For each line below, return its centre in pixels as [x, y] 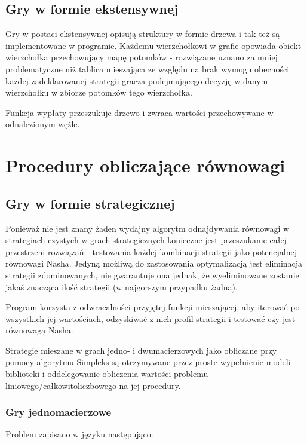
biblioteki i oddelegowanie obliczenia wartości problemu [107, 374]
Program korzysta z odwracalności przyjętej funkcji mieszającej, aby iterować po [153, 307]
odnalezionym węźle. [43, 124]
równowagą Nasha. [39, 330]
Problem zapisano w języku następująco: [79, 434]
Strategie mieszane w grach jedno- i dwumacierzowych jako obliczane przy [141, 350]
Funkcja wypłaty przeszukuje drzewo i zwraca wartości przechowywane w [139, 112]
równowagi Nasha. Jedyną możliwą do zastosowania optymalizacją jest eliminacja [154, 263]
